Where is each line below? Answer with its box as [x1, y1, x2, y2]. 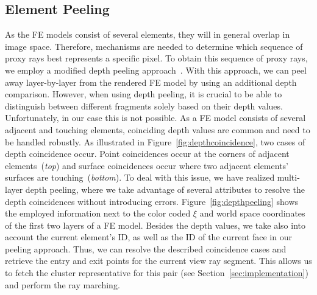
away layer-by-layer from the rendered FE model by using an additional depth [5, 75, 297, 88]
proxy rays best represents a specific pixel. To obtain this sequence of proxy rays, [5, 52, 308, 64]
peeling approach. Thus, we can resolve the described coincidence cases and [5, 242, 287, 255]
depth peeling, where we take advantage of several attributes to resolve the [25, 182, 305, 195]
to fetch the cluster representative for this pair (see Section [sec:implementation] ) [5, 266, 308, 279]
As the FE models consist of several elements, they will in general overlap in [5, 28, 290, 41]
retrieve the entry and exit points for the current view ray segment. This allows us [5, 254, 312, 267]
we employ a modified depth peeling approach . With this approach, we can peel [5, 63, 307, 76]
